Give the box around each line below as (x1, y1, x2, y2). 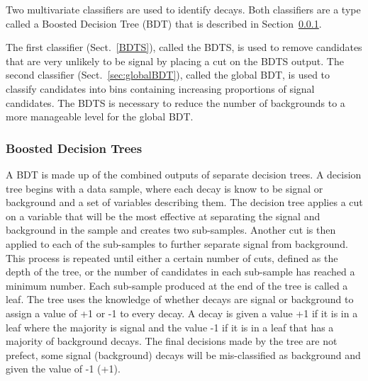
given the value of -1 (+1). (6, 361, 121, 376)
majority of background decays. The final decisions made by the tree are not (6, 334, 338, 348)
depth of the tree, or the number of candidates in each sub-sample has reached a (6, 264, 355, 279)
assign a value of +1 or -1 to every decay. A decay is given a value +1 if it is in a (6, 305, 358, 320)
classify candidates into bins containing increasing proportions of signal (6, 81, 315, 96)
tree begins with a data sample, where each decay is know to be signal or (6, 181, 323, 195)
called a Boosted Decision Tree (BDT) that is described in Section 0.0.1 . (6, 16, 322, 30)
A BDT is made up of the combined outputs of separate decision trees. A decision (6, 166, 362, 181)
